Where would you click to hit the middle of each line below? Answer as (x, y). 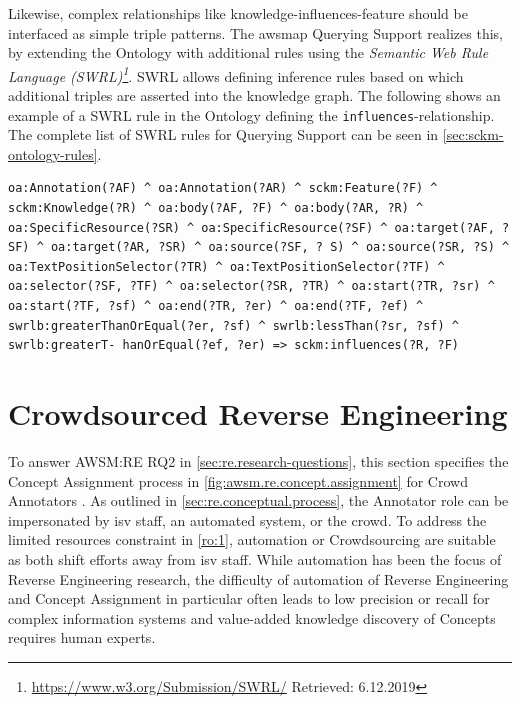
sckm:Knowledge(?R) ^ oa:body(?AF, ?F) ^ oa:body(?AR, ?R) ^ (216, 208)
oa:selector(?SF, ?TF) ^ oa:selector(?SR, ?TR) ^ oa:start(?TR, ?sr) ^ (251, 286)
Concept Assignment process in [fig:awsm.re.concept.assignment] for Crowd (238, 480)
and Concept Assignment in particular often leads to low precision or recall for (249, 598)
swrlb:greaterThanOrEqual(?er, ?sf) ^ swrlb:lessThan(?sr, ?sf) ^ (234, 325)
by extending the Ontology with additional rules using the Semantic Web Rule (248, 52)
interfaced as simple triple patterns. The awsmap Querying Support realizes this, (255, 32)
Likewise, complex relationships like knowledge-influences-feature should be (238, 13)
